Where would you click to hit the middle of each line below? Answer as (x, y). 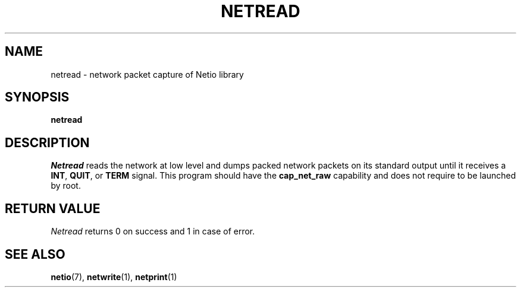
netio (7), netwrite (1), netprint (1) (114, 277)
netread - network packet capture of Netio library (147, 74)
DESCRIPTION (47, 142)
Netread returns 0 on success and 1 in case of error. (153, 231)
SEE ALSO (35, 254)
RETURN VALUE (53, 208)
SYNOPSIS (37, 97)
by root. (66, 186)
